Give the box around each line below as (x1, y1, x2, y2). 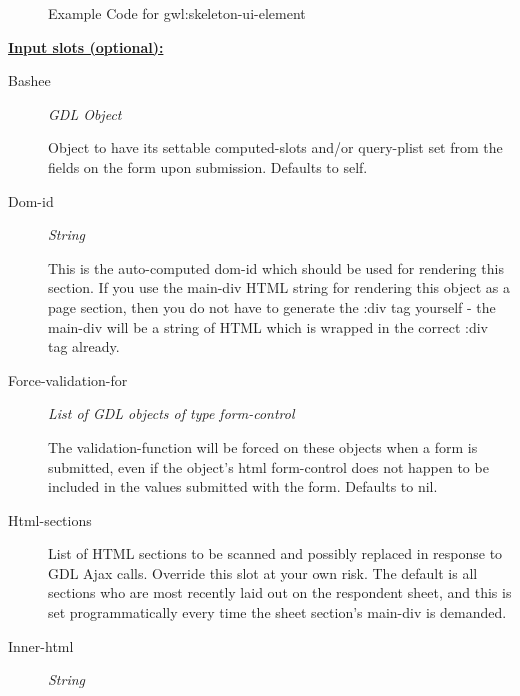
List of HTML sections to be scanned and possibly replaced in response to (48, 543, 503, 564)
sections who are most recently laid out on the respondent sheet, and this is (48, 582, 512, 603)
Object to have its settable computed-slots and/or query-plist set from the (48, 137, 503, 158)
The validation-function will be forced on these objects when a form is (48, 436, 478, 457)
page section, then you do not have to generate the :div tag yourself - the (48, 296, 496, 317)
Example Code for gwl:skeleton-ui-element (48, 3, 306, 23)
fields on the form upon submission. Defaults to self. (48, 156, 368, 177)
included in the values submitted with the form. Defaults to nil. (48, 476, 438, 497)
